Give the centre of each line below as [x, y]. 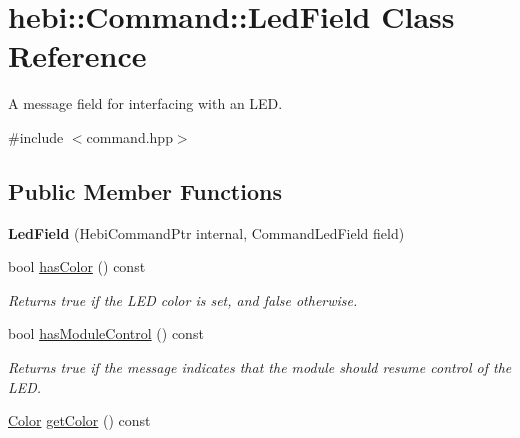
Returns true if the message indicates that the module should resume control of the [260, 367]
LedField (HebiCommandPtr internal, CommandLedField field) [206, 232]
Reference [77, 55]
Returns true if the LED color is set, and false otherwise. [183, 299]
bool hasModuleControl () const [106, 333]
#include [36, 136]
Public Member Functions [145, 190]
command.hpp [129, 136]
